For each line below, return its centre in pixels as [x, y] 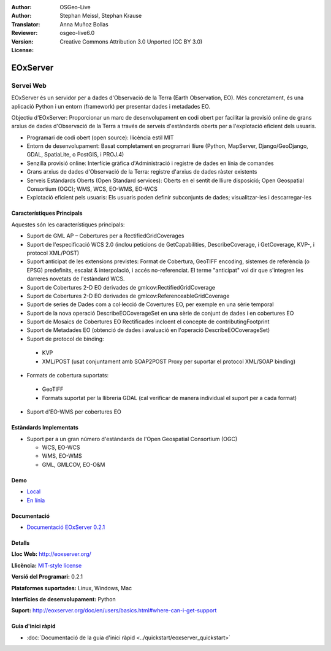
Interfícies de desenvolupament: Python [63, 599]
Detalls [21, 542]
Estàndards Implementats [45, 428]
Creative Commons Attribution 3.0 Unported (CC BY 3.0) [131, 41]
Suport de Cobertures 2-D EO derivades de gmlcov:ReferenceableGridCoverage [128, 296]
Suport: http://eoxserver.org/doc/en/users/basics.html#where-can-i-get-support [114, 611]
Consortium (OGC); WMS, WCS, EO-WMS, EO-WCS [92, 189]
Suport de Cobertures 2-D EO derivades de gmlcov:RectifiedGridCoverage [121, 287]
